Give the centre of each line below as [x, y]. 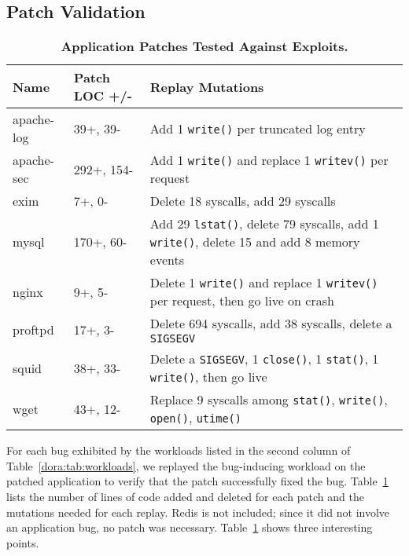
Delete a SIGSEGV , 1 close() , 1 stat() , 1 [264, 359]
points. [23, 542]
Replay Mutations [207, 86]
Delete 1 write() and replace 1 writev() [264, 283]
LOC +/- [103, 96]
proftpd [33, 330]
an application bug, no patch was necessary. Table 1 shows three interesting [190, 527]
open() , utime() [195, 418]
